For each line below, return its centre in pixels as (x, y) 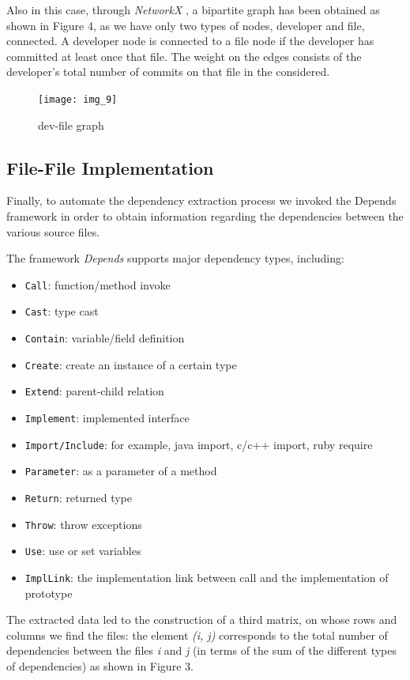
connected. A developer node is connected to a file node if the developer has (190, 41)
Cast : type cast (62, 311)
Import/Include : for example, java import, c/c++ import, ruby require (199, 444)
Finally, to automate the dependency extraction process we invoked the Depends (201, 200)
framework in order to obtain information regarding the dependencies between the (205, 216)
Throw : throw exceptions (83, 524)
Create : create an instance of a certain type (131, 364)
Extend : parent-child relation (94, 391)
